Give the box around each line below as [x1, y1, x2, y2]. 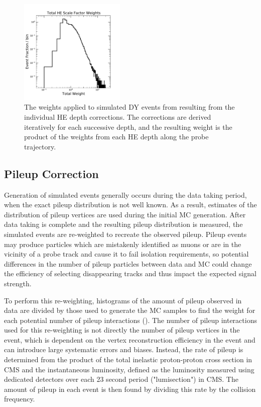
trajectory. [24, 141, 56, 151]
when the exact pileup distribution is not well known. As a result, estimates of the [4, 199, 257, 210]
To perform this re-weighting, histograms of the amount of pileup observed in [4, 295, 242, 305]
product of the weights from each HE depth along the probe [24, 131, 209, 142]
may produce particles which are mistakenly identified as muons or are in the [4, 238, 241, 249]
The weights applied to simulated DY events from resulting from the [24, 102, 235, 112]
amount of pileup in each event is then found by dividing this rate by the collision [4, 383, 256, 394]
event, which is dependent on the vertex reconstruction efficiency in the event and [4, 334, 255, 345]
